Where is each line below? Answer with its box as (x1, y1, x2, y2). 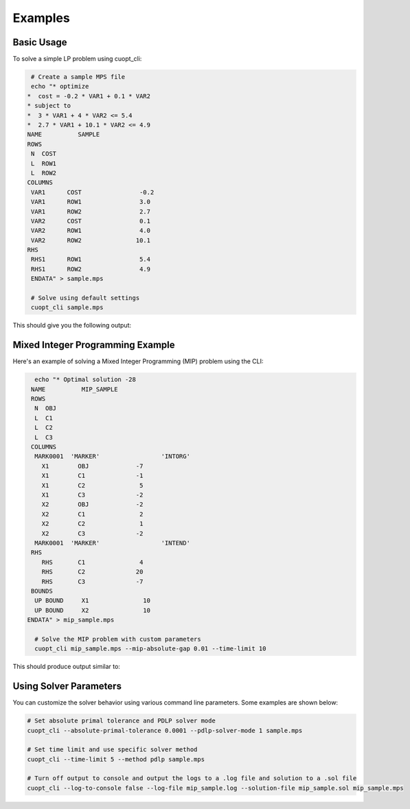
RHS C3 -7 (41, 578, 144, 585)
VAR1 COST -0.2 (31, 188, 155, 196)
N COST (31, 150, 57, 158)
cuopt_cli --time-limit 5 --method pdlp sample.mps (27, 755, 205, 763)
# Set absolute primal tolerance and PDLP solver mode (27, 717, 216, 725)
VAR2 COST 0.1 (31, 217, 151, 225)
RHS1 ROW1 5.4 (31, 255, 151, 264)
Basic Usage (12, 36, 67, 48)
